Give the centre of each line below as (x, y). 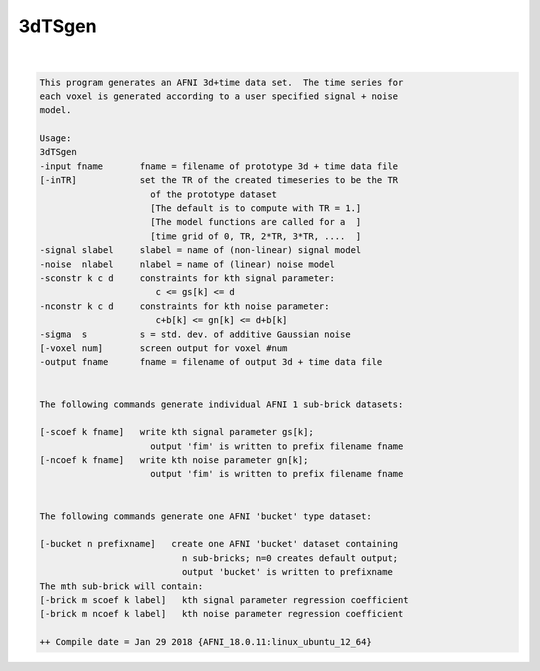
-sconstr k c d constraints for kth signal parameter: (187, 278)
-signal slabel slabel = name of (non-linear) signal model (200, 250)
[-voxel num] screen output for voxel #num (163, 348)
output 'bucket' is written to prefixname (287, 572)
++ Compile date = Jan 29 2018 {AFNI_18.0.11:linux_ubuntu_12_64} (205, 642)
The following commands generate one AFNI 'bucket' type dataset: (205, 516)
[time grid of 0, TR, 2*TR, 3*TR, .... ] (256, 236)
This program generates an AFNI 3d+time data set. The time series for (221, 82)
